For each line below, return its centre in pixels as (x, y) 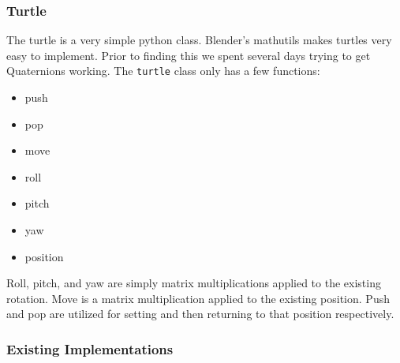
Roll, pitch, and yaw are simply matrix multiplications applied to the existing (194, 283)
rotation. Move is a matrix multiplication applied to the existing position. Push (198, 298)
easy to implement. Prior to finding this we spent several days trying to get (189, 55)
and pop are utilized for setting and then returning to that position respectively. (200, 314)
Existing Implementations (90, 348)
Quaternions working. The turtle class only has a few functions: (163, 71)
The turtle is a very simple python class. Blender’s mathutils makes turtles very (199, 40)
